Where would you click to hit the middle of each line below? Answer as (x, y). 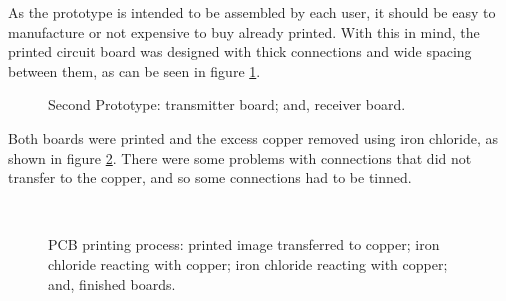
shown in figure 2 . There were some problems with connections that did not (240, 157)
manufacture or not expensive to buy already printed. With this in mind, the (244, 31)
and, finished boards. (112, 283)
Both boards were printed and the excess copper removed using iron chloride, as (253, 137)
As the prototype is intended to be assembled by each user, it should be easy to (252, 12)
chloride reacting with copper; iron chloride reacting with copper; (248, 263)
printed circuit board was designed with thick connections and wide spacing (240, 51)
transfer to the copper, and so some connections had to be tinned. (210, 177)
